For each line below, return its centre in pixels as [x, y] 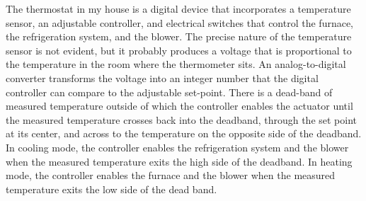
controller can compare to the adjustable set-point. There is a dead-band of [169, 92]
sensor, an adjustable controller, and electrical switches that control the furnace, [180, 22]
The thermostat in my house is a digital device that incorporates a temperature [178, 8]
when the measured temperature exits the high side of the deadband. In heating [179, 161]
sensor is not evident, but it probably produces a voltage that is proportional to [179, 50]
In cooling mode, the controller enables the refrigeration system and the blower [177, 147]
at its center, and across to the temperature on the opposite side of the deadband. [184, 133]
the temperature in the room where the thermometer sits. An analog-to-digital [176, 64]
